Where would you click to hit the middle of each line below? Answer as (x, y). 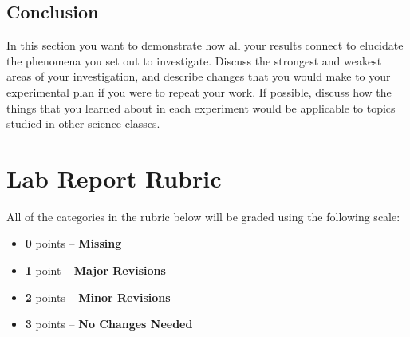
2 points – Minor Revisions (98, 297)
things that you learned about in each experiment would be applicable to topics (201, 107)
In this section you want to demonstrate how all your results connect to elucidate (205, 45)
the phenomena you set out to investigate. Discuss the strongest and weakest (194, 60)
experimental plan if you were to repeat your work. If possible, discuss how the (199, 91)
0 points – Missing (73, 243)
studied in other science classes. (83, 123)
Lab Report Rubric (114, 178)
